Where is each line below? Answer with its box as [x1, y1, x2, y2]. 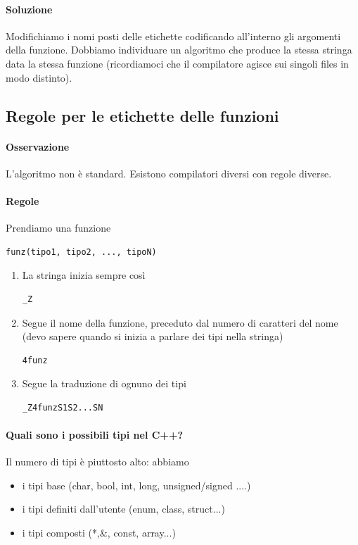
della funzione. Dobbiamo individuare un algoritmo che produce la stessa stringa [6, 42, 352, 57]
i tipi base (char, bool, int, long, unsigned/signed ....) [22, 477, 251, 492]
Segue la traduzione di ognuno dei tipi [22, 376, 186, 391]
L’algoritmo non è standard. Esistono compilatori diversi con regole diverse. [6, 165, 332, 180]
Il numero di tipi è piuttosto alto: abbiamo [6, 454, 189, 469]
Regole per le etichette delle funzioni [6, 104, 279, 126]
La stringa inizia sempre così [22, 268, 146, 282]
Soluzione [6, 1, 53, 16]
